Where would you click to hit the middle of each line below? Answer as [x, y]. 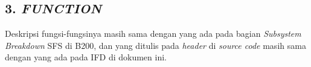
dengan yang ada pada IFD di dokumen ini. [86, 57]
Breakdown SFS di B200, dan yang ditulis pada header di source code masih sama [155, 45]
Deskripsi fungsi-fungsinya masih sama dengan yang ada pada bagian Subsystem [153, 33]
